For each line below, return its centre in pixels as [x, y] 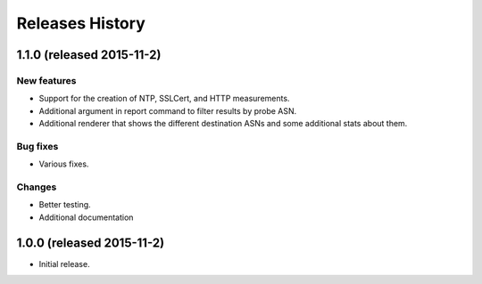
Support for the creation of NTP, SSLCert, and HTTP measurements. [164, 99]
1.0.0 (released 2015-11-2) [91, 243]
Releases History [81, 23]
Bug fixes [37, 146]
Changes [37, 187]
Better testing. [65, 205]
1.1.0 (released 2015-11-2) [89, 55]
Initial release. [64, 264]
